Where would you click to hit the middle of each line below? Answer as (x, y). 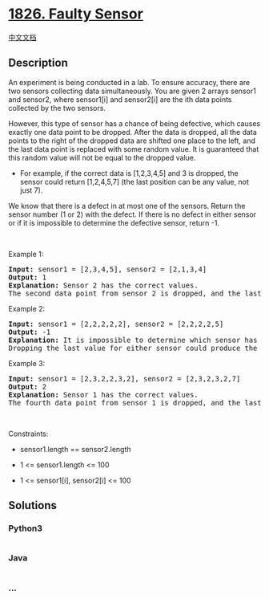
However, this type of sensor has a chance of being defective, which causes (134, 123)
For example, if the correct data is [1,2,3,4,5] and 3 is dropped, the (129, 173)
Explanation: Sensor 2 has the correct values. (103, 285)
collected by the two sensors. (57, 108)
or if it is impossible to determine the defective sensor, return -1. (114, 222)
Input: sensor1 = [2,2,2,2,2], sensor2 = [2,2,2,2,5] (116, 324)
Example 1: (26, 254)
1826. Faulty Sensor (76, 14)
